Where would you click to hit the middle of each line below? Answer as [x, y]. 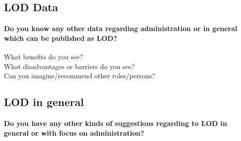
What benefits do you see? [44, 57]
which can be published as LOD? [61, 38]
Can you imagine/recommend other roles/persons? [80, 76]
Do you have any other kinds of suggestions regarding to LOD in [116, 123]
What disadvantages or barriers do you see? [69, 66]
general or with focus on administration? [74, 132]
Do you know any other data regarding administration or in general [121, 28]
